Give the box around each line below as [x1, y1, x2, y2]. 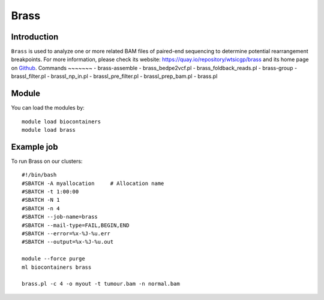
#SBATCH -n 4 [22, 205, 60, 212]
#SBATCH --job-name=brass [22, 213, 98, 220]
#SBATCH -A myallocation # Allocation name [22, 180, 164, 187]
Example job [11, 141, 58, 152]
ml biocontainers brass [22, 263, 92, 271]
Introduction [11, 32, 59, 42]
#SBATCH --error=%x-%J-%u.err [22, 230, 111, 237]
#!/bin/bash [22, 171, 57, 178]
